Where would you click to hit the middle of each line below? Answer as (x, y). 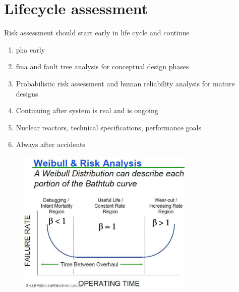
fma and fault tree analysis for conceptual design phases (102, 66)
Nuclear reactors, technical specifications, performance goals (109, 127)
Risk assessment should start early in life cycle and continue (97, 33)
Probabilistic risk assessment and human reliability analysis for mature (125, 83)
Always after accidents (50, 144)
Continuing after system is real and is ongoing (87, 110)
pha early (31, 49)
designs (27, 93)
